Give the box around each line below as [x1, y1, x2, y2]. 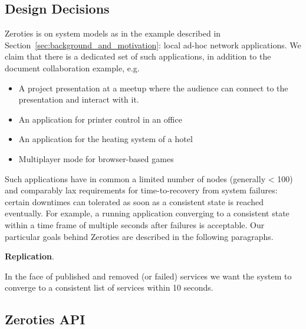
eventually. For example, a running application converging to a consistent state [5, 207, 289, 219]
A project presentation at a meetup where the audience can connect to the [18, 81, 288, 94]
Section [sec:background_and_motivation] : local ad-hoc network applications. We [5, 38, 301, 51]
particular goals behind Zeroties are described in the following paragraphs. [5, 230, 274, 242]
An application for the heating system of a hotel [18, 133, 193, 145]
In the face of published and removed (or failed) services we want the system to [5, 269, 292, 282]
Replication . [5, 250, 54, 262]
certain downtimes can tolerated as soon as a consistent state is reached [5, 195, 264, 208]
